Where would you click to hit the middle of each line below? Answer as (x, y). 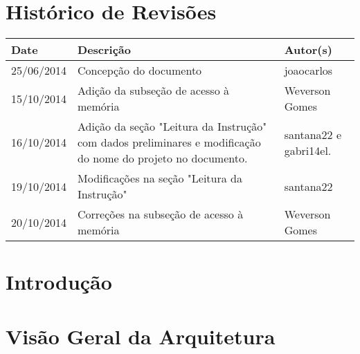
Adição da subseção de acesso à (153, 91)
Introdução (59, 282)
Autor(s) (308, 50)
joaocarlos (308, 71)
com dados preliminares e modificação (169, 142)
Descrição (105, 50)
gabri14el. (308, 150)
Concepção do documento (140, 71)
